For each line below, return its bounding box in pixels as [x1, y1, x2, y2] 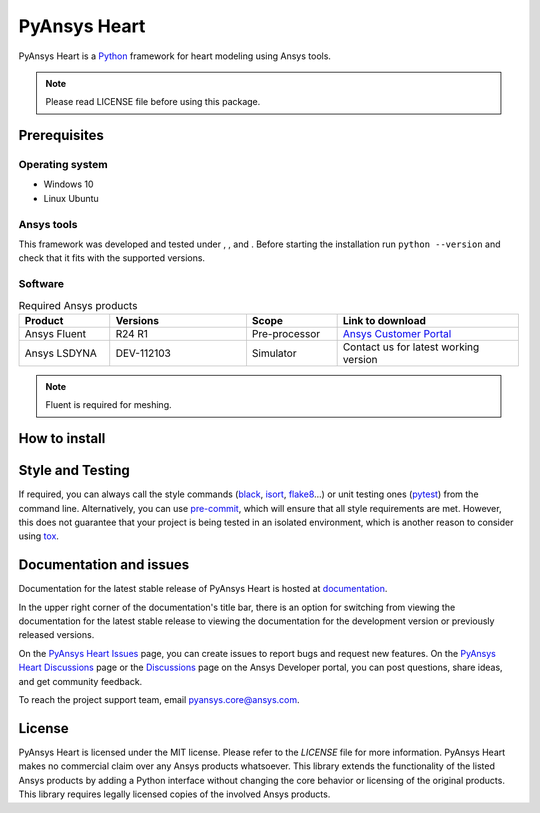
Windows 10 [43, 178, 94, 190]
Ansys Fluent [24, 326, 87, 340]
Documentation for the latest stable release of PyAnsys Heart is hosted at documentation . [18, 583, 388, 595]
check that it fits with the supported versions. [18, 252, 205, 264]
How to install [18, 430, 106, 447]
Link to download [342, 313, 427, 327]
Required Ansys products [18, 298, 138, 312]
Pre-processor [251, 326, 321, 340]
